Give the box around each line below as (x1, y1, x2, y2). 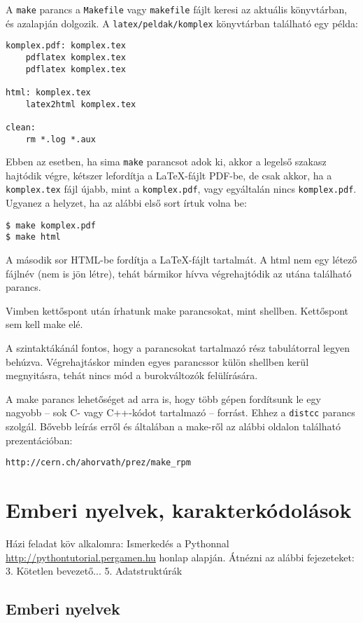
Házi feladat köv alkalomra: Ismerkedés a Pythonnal (6, 536, 229, 550)
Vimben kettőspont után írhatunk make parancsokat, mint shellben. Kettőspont (6, 303, 349, 317)
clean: (6, 122, 36, 132)
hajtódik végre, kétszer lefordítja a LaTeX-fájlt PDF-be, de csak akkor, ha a (6, 167, 332, 182)
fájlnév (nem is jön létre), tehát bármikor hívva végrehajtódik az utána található (6, 266, 352, 280)
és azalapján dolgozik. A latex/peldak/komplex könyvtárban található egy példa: (6, 15, 358, 30)
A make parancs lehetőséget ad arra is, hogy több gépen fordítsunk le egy (6, 391, 321, 406)
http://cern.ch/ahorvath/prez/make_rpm (6, 458, 191, 468)
